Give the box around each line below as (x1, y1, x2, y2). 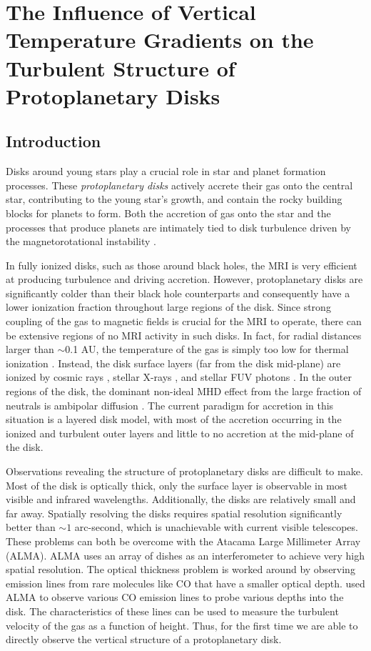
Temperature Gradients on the (6, 25, 314, 54)
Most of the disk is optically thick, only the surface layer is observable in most (6, 477, 347, 492)
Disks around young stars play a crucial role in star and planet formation (6, 164, 326, 179)
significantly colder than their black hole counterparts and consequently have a (6, 285, 350, 300)
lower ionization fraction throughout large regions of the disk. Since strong (6, 299, 331, 314)
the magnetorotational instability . (6, 234, 156, 249)
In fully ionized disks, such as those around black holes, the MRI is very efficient (6, 257, 357, 272)
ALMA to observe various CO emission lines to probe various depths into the (6, 590, 344, 605)
